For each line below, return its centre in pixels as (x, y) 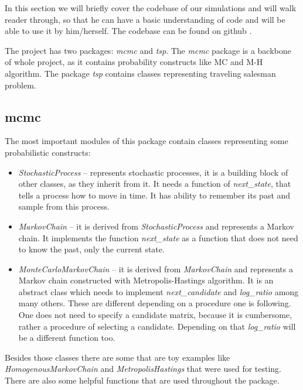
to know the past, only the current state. (91, 249)
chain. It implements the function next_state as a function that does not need (158, 237)
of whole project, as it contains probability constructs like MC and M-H (134, 62)
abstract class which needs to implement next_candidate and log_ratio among (159, 291)
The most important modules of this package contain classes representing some (147, 141)
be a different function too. (67, 338)
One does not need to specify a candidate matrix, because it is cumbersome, (155, 315)
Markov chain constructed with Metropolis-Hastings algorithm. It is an (146, 280)
